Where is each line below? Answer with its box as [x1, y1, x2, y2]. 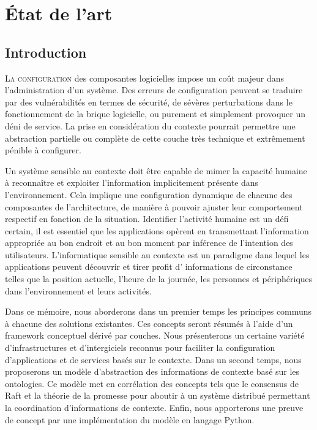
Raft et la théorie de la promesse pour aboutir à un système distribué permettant [5, 389, 310, 402]
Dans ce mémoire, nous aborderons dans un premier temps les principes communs [5, 305, 312, 318]
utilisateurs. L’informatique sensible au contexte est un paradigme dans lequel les [5, 248, 310, 261]
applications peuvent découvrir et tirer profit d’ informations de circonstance [5, 260, 293, 273]
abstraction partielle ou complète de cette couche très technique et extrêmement [5, 131, 305, 144]
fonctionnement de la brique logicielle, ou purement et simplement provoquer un [5, 107, 306, 120]
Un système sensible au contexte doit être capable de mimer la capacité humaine [5, 164, 307, 177]
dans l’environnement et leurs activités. [5, 284, 152, 297]
